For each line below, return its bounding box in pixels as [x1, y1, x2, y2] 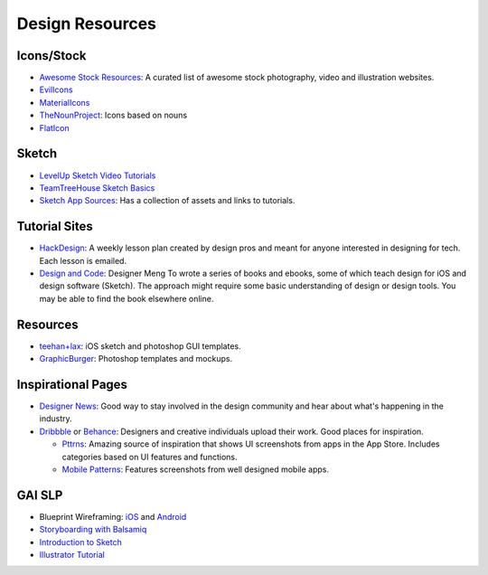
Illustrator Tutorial [39, 550, 106, 561]
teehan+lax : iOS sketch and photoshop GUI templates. [39, 340, 241, 352]
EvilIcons [39, 84, 73, 95]
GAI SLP [16, 487, 63, 503]
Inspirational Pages [16, 376, 128, 392]
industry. [39, 413, 72, 424]
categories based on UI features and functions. [61, 451, 238, 462]
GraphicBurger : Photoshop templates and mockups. [39, 353, 233, 364]
